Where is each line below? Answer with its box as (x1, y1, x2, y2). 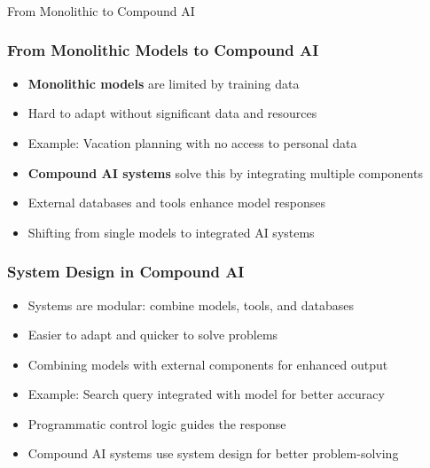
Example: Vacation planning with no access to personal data (27, 133, 357, 152)
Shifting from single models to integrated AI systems (27, 222, 315, 241)
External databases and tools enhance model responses (27, 193, 325, 212)
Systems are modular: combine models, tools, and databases (27, 295, 355, 314)
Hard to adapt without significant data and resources (27, 104, 317, 122)
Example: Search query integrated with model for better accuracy (27, 385, 385, 403)
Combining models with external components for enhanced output (27, 355, 388, 373)
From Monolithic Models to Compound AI (7, 39, 319, 61)
